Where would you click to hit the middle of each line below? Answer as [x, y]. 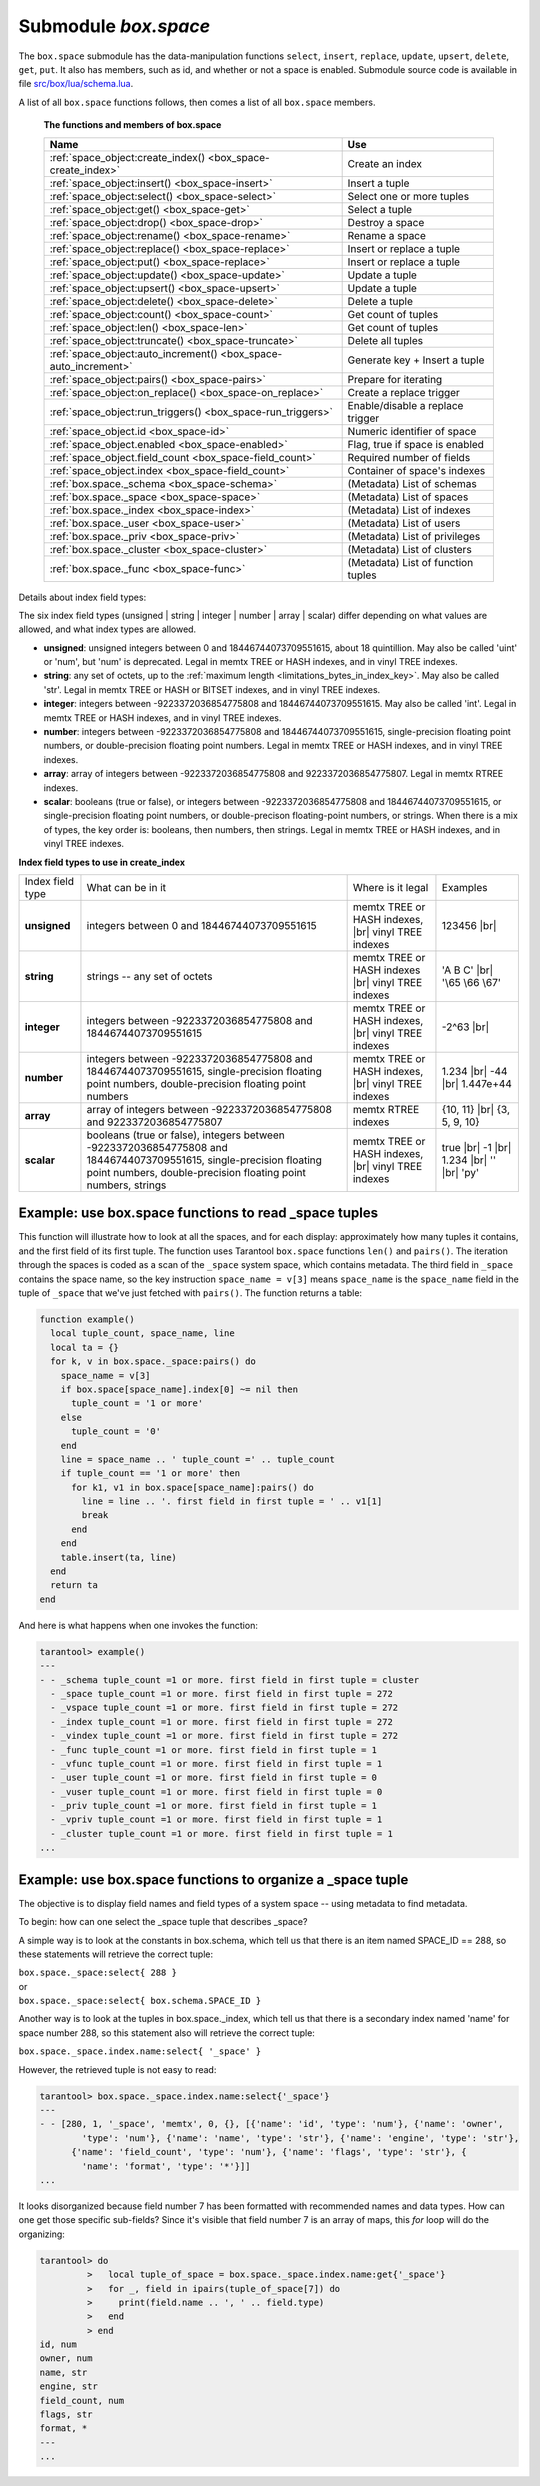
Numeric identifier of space [412, 431]
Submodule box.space [114, 26]
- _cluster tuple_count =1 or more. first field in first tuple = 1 [222, 1833]
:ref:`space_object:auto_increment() [134, 353]
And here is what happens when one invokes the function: [138, 1625]
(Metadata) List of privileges [414, 536]
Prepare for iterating [395, 379]
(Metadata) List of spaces [408, 497]
